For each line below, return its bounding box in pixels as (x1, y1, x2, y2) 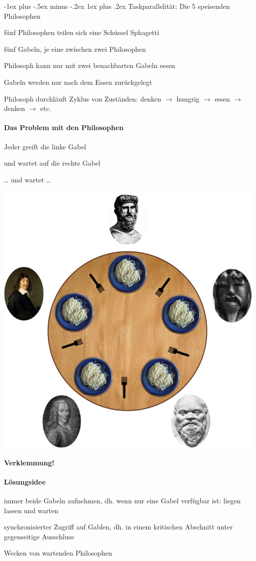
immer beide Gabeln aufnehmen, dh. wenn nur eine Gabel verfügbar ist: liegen (4, 495, 241, 505)
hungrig (176, 93, 199, 104)
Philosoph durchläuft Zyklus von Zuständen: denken (4, 93, 161, 104)
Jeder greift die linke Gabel (4, 141, 86, 151)
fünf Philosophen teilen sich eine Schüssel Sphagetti (4, 27, 160, 37)
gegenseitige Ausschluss (4, 531, 74, 541)
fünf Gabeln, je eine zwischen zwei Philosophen (4, 43, 146, 54)
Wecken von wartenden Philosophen (4, 548, 112, 558)
